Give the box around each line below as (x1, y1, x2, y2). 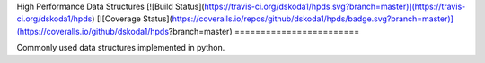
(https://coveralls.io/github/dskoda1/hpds (16, 26, 170, 36)
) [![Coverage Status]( (91, 13, 172, 24)
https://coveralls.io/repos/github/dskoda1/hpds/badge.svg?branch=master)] (172, 13, 454, 24)
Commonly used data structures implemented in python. (16, 43, 225, 53)
